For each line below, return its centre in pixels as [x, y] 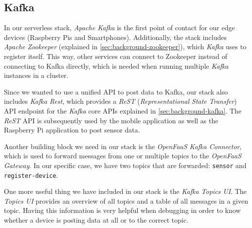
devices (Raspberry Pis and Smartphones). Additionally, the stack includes [115, 37]
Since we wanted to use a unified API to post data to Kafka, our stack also [116, 91]
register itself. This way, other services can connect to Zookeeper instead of [116, 56]
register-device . [31, 175]
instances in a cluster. [36, 75]
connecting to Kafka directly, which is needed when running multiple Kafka [116, 66]
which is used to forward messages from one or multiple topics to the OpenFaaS [123, 156]
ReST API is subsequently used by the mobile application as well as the [111, 120]
